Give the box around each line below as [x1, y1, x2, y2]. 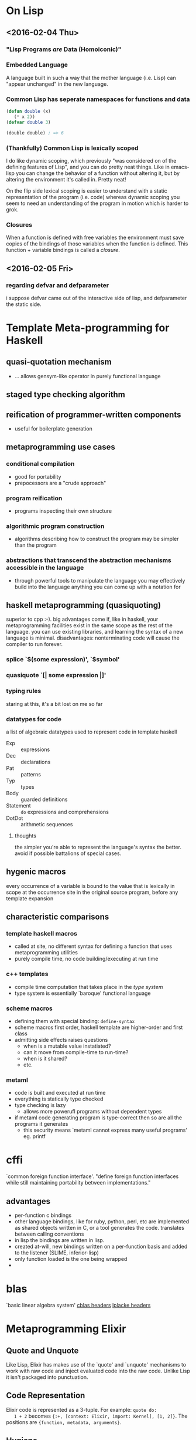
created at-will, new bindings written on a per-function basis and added [14, 1243, 188, 1250]
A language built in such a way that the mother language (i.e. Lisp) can [6, 74, 177, 81]
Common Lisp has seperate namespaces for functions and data [6, 95, 190, 103]
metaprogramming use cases [6, 442, 115, 452]
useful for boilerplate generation [14, 425, 92, 432]
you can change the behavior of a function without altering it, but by [15, 169, 180, 177]
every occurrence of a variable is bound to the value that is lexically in [6, 882, 175, 889]
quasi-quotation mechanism [6, 357, 112, 367]
